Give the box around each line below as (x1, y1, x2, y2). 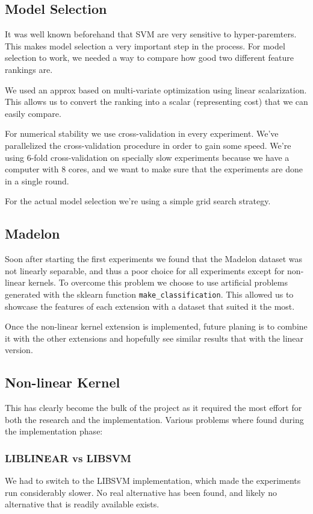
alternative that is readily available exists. (5, 498, 160, 510)
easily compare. (5, 107, 61, 119)
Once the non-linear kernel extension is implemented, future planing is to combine (5, 320, 308, 333)
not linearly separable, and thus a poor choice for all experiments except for (5, 264, 285, 277)
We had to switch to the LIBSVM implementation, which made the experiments (5, 474, 301, 487)
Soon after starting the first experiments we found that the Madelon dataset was (5, 252, 303, 265)
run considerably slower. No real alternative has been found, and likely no (5, 486, 277, 498)
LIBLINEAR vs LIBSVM (5, 450, 131, 465)
